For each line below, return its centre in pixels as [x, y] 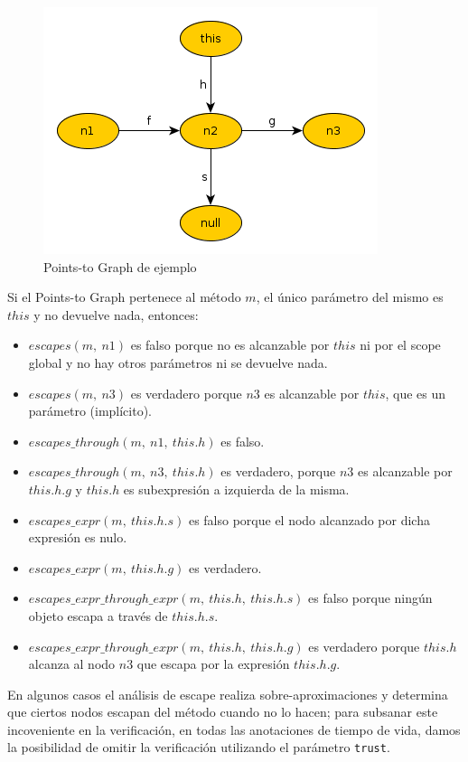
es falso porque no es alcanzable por [230, 345]
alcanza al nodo [72, 664]
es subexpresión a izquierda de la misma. [236, 489]
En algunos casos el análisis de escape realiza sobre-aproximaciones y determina [228, 694]
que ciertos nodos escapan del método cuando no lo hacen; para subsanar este [223, 712]
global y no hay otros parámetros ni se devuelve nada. [178, 362]
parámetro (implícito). [90, 411]
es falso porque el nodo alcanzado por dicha [309, 519]
